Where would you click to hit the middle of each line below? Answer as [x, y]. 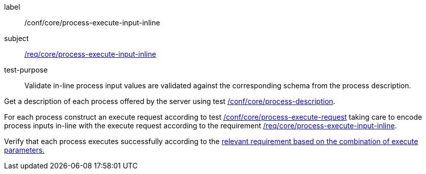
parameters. [24, 150]
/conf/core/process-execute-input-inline [92, 23]
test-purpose [26, 70]
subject [17, 38]
